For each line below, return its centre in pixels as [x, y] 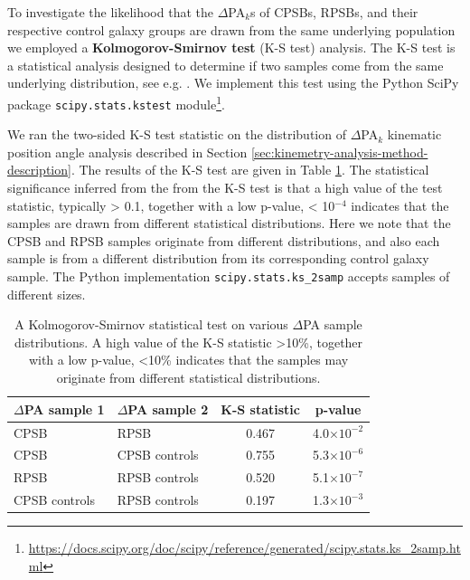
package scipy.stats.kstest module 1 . [116, 102]
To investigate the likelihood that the [110, 12]
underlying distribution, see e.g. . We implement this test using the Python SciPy [233, 83]
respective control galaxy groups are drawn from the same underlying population [231, 29]
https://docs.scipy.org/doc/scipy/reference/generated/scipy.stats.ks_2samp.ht [244, 548]
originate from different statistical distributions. [188, 378]
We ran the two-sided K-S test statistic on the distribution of [177, 134]
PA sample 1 [64, 409]
